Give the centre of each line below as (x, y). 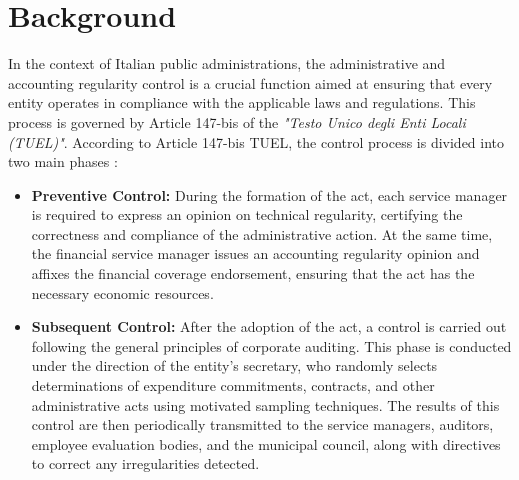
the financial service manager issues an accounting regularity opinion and (255, 253)
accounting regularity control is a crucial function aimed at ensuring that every (250, 82)
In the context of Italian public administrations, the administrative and (227, 63)
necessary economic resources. (122, 292)
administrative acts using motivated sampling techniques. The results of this (265, 404)
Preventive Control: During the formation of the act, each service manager (269, 194)
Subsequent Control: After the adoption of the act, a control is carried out (269, 326)
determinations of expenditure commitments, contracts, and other (233, 385)
